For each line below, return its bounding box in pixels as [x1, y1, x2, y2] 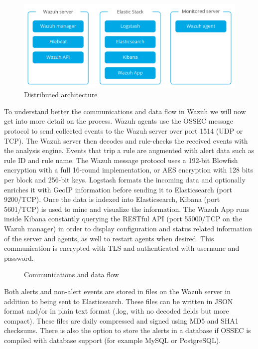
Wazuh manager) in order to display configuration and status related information [4, 223, 252, 233]
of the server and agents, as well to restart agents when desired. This [4, 233, 214, 243]
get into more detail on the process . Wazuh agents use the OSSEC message [4, 116, 233, 126]
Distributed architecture [24, 89, 98, 100]
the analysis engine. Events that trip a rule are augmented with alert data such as [4, 145, 255, 156]
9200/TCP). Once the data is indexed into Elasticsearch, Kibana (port [4, 194, 220, 204]
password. [4, 252, 34, 263]
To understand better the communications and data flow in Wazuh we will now [4, 106, 246, 116]
